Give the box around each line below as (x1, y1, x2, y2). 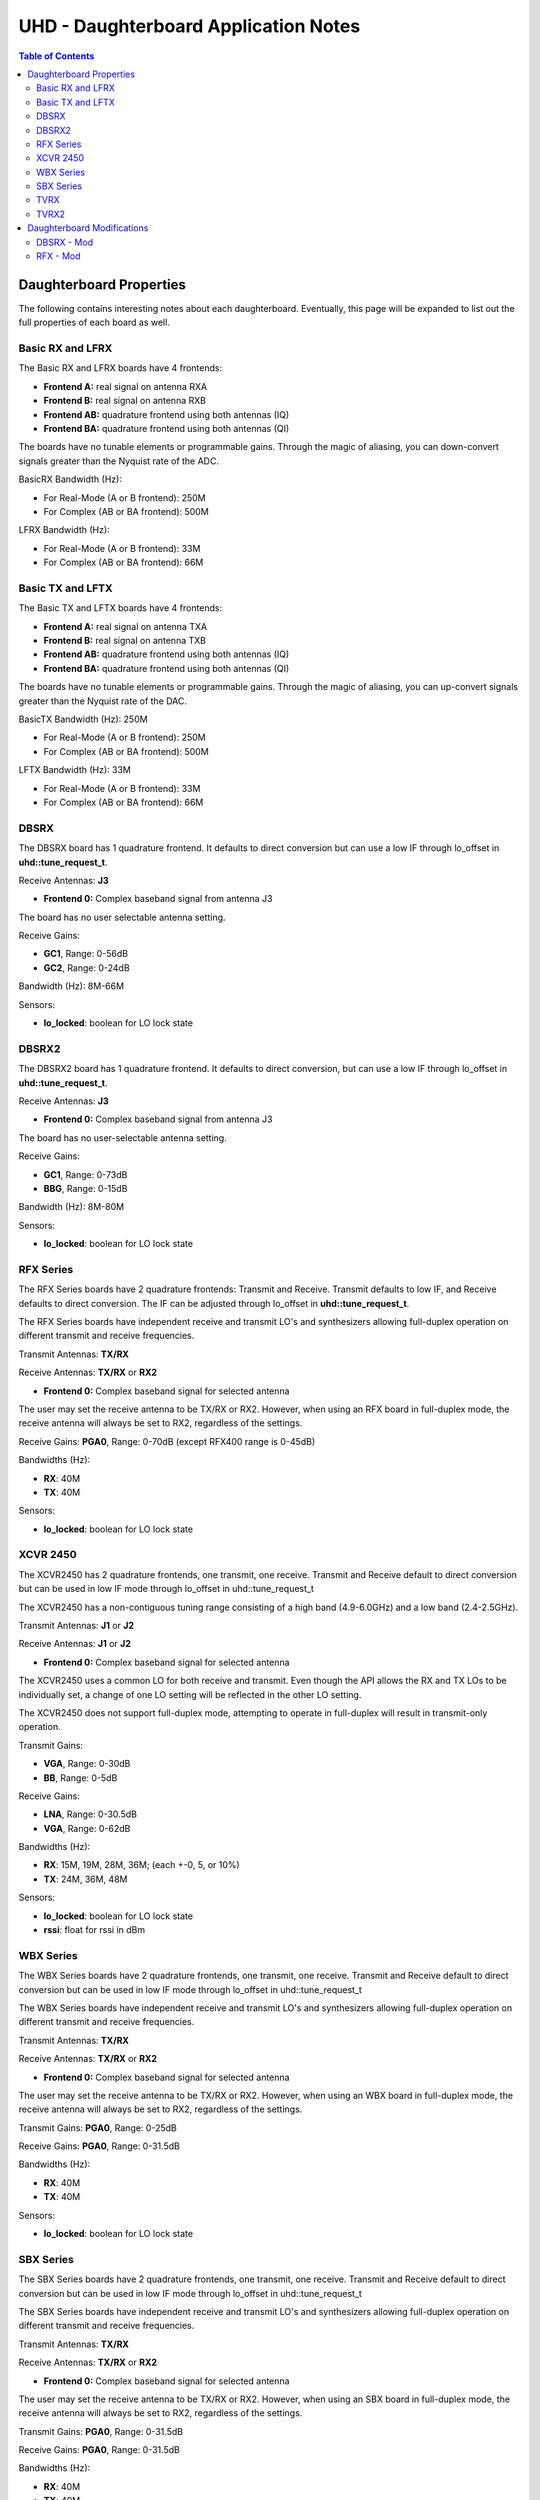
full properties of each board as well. (18, 316, 170, 329)
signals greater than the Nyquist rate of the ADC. (18, 455, 220, 467)
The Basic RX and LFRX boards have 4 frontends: (18, 362, 223, 374)
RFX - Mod (36, 250, 81, 262)
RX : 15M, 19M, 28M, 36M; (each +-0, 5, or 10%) (43, 1859, 240, 1871)
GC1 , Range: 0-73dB (43, 1168, 128, 1180)
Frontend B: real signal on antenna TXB (43, 635, 207, 647)
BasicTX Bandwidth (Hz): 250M (18, 713, 149, 725)
